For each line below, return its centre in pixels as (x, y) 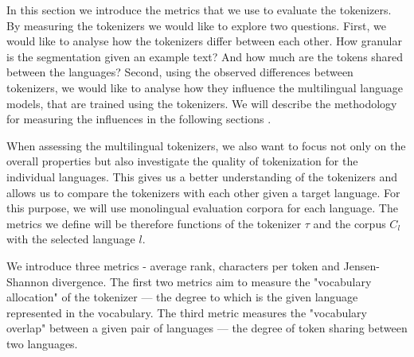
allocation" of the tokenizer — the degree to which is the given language (182, 297)
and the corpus (350, 223)
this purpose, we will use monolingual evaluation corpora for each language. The (202, 208)
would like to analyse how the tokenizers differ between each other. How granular (204, 41)
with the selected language (71, 239)
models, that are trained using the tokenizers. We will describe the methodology (202, 103)
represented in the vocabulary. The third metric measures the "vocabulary (187, 312)
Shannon (27, 281)
